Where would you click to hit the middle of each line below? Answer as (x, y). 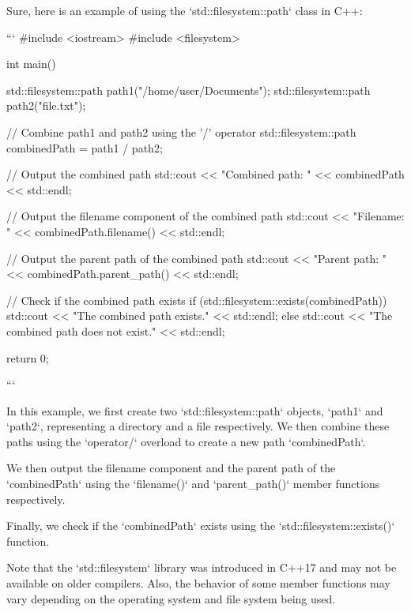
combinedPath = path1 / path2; (85, 147)
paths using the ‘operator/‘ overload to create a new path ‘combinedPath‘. (186, 441)
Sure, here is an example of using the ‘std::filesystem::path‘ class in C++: (185, 10)
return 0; (28, 357)
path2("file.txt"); (46, 105)
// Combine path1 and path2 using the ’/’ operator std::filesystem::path (181, 131)
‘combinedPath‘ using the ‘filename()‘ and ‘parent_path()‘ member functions (193, 484)
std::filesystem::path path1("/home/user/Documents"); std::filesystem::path (189, 90)
